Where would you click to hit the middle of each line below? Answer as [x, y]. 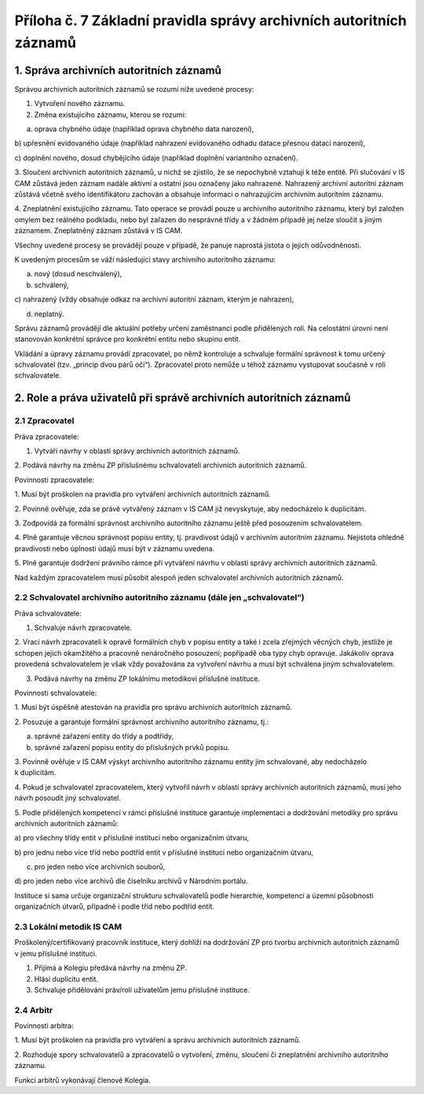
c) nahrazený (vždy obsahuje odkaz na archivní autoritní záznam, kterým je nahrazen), [154, 299]
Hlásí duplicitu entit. [66, 979]
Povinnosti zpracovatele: [54, 480]
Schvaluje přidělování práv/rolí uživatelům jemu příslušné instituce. [142, 990]
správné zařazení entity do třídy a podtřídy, [104, 736]
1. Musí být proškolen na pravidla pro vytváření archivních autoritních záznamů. [143, 494]
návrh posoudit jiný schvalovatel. [68, 798]
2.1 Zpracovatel [44, 421]
